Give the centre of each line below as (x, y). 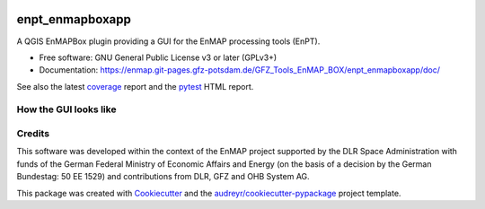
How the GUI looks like (66, 109)
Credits (33, 134)
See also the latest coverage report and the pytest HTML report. (135, 86)
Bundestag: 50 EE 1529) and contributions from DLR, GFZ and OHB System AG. (163, 177)
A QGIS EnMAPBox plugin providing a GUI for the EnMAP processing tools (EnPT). (168, 41)
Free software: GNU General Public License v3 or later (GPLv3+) (158, 57)
